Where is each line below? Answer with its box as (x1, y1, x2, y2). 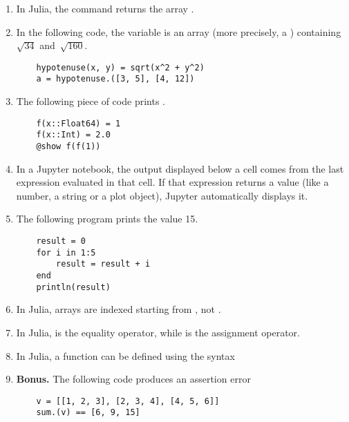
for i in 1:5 (36, 247, 96, 258)
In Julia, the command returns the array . (16, 1, 194, 15)
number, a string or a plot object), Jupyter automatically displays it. (16, 188, 308, 202)
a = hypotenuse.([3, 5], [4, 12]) (36, 74, 195, 84)
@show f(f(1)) (36, 142, 101, 151)
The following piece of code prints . (16, 94, 165, 108)
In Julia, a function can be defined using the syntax (16, 348, 235, 363)
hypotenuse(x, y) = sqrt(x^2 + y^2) (36, 62, 205, 73)
